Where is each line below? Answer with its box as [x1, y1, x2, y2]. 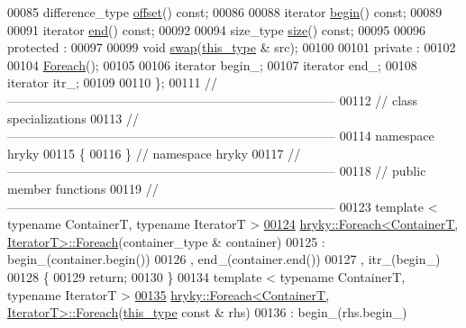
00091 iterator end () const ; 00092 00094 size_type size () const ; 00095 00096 [7, 20, 425, 39]
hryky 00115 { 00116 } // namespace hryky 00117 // [7, 143, 301, 162]
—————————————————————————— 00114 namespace [7, 126, 434, 145]
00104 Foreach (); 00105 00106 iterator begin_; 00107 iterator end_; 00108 [7, 55, 417, 74]
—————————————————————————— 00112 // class [7, 90, 418, 109]
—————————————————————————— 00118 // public [7, 161, 426, 180]
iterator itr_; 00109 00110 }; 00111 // [7, 73, 218, 92]
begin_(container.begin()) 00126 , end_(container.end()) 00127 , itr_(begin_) [7, 250, 441, 269]
